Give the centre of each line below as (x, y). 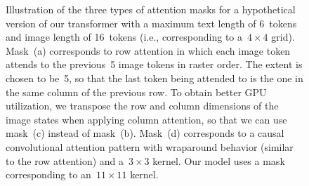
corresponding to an (48, 174)
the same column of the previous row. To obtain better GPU (136, 92)
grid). (283, 37)
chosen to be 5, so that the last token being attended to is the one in (154, 78)
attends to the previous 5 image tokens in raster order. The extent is (154, 64)
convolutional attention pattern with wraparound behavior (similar (150, 146)
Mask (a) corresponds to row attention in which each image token (148, 50)
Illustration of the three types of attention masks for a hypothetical (151, 9)
